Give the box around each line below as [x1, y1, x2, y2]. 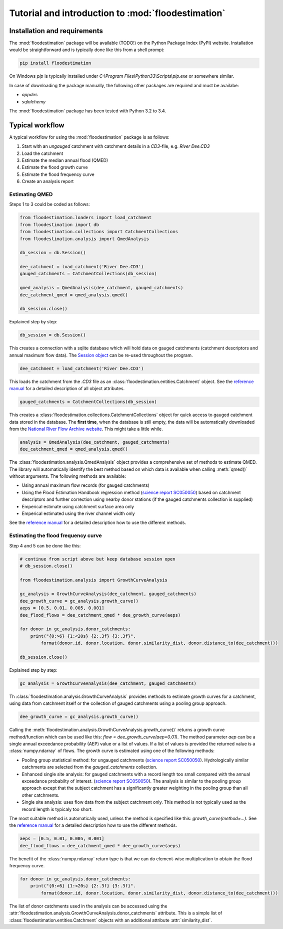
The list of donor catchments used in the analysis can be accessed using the [9, 903, 167, 909]
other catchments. [21, 792, 59, 798]
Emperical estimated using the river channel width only [21, 510, 135, 516]
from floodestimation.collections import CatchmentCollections [19, 229, 178, 235]
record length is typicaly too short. [21, 806, 93, 812]
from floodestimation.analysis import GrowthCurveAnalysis [19, 577, 167, 583]
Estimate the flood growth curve [21, 164, 88, 170]
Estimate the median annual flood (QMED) [21, 157, 108, 163]
